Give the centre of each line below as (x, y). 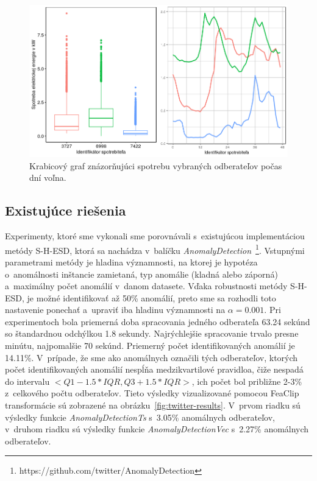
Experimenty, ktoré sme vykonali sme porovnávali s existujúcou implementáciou (155, 236)
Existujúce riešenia (66, 210)
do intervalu (27, 381)
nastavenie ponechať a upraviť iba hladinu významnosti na (115, 310)
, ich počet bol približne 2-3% (247, 381)
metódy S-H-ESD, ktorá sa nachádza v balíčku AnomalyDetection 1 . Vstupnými (155, 249)
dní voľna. (48, 177)
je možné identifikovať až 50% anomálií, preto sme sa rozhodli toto (151, 297)
